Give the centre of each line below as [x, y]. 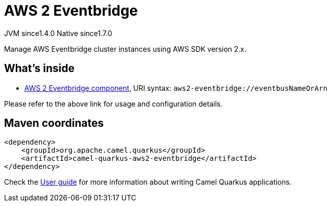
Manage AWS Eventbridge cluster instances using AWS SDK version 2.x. [125, 49]
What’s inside [39, 68]
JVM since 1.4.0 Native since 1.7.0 [58, 33]
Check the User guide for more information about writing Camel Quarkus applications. [148, 182]
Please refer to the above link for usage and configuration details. [113, 104]
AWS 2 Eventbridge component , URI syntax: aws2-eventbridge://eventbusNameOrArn [176, 88]
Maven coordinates [54, 123]
